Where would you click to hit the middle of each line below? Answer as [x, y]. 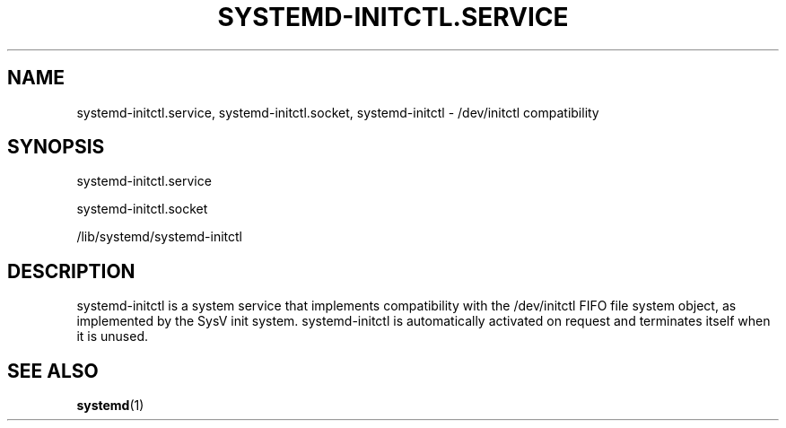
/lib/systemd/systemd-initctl [159, 237]
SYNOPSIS [56, 147]
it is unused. [113, 336]
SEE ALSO [53, 371]
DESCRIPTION [71, 271]
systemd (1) [110, 406]
